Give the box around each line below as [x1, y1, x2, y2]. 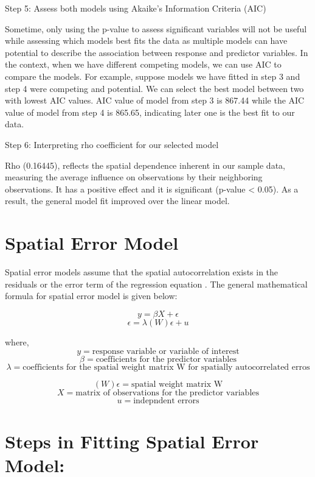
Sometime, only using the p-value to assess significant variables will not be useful [5, 22, 307, 35]
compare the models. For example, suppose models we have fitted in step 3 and [5, 69, 300, 82]
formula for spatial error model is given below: [5, 289, 178, 302]
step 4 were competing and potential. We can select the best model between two [5, 82, 304, 94]
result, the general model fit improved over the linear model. [5, 194, 230, 207]
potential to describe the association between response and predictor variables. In [5, 46, 308, 58]
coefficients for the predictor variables [95, 355, 237, 364]
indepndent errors [133, 397, 199, 406]
